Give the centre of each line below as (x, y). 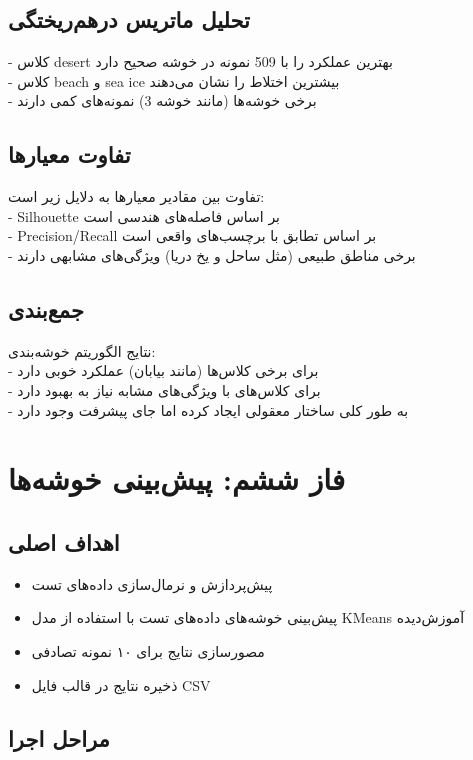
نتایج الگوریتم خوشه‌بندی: (82, 350)
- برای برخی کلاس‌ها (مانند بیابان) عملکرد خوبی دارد (163, 370)
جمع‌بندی (46, 308)
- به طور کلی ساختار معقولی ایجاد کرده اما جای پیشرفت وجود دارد (208, 409)
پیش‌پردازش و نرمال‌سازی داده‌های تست (152, 583)
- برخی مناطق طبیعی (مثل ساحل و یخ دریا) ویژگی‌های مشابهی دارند (212, 254)
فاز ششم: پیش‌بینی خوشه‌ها (177, 478)
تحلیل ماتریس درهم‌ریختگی (129, 19)
